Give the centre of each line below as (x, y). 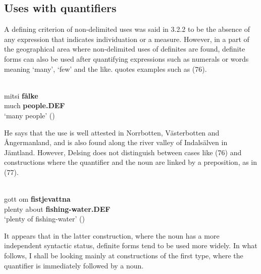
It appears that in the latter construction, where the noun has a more (112, 235)
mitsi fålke (21, 95)
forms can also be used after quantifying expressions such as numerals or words (126, 58)
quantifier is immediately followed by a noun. (74, 265)
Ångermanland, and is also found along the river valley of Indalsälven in (116, 142)
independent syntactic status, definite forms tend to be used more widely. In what (131, 245)
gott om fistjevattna (37, 199)
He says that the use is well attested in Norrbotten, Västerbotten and (112, 132)
